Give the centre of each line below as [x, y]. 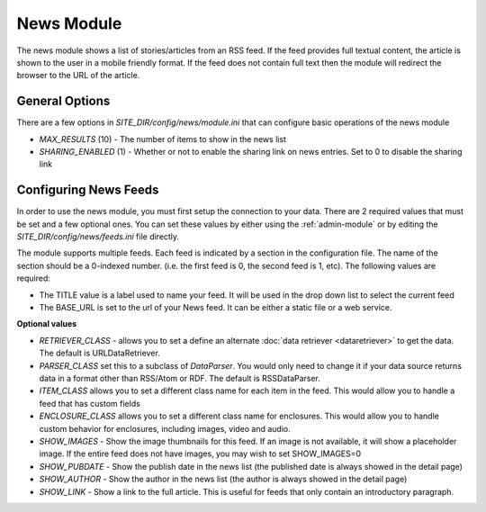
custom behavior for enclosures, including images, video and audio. [165, 428]
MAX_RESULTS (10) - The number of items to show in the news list [163, 139]
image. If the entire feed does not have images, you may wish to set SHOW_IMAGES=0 [200, 454]
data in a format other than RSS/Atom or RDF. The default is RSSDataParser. [180, 378]
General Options [63, 101]
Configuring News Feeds [88, 190]
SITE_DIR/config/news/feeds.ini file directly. [98, 237]
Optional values [47, 324]
